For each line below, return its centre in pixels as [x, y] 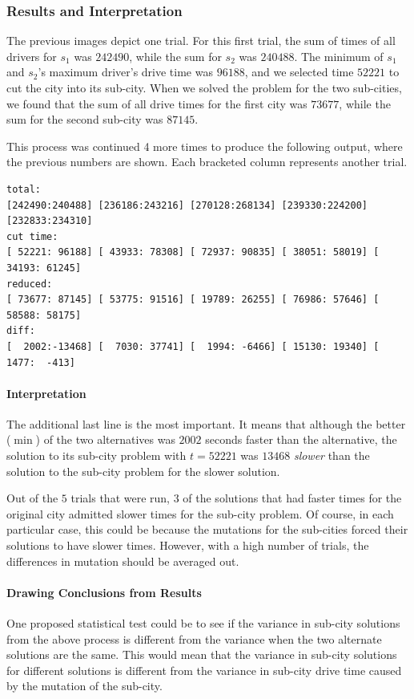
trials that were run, [120, 498]
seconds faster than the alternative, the [301, 439]
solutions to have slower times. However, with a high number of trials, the [188, 545]
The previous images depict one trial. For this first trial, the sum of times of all [201, 41]
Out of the [32, 498]
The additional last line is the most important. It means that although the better [206, 423]
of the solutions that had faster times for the [292, 498]
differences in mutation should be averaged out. [123, 561]
